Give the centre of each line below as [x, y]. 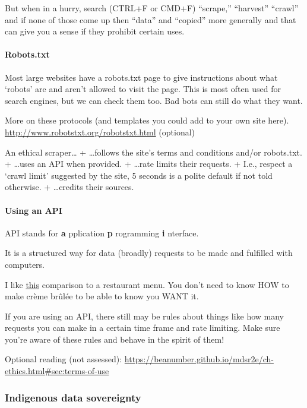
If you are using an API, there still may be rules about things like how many [145, 316]
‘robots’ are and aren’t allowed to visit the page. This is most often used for [143, 89]
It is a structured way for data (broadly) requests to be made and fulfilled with [149, 253]
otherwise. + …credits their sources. [69, 187]
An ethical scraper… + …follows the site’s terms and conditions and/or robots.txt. [153, 152]
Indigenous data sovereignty [73, 397]
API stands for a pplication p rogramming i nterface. [102, 233]
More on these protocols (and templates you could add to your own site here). [147, 120]
